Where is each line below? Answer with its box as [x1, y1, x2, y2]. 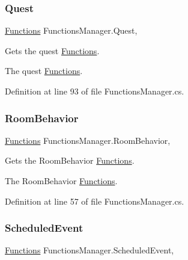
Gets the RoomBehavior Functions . [5, 154, 135, 167]
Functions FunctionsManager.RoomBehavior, [5, 134, 171, 146]
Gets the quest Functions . [5, 44, 100, 57]
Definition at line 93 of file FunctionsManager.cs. [5, 85, 184, 97]
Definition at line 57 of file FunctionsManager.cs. [5, 194, 184, 207]
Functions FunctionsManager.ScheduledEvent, [5, 244, 174, 256]
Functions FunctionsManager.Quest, [5, 24, 138, 37]
